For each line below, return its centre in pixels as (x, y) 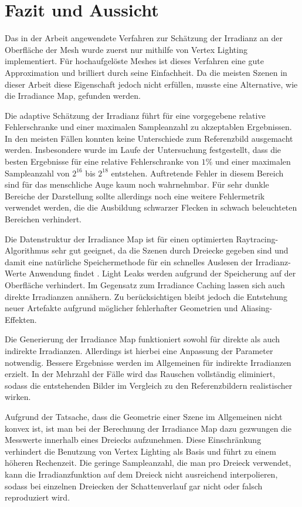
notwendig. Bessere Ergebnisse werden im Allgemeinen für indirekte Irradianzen (148, 362)
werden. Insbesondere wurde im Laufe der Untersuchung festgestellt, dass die (143, 150)
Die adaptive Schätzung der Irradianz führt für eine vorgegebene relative (135, 115)
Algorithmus (27, 250)
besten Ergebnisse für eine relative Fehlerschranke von (102, 161)
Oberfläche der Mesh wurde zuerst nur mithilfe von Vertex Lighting (126, 49)
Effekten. (21, 319)
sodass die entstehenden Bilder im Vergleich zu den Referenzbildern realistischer (149, 385)
